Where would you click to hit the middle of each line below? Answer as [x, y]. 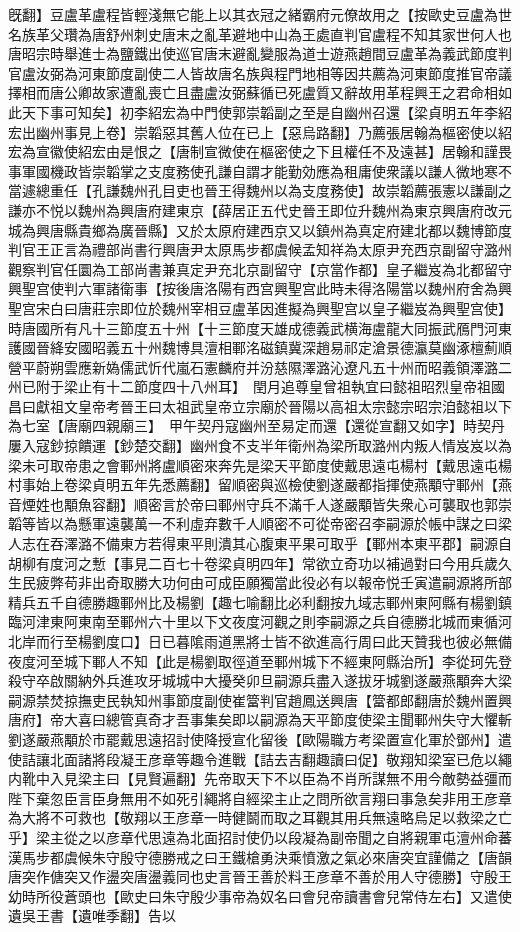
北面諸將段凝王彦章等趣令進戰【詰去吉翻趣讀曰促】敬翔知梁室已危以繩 [280, 758]
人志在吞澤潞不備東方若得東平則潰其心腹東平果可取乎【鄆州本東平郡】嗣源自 [260, 543]
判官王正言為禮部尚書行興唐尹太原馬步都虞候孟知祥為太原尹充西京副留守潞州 [260, 249]
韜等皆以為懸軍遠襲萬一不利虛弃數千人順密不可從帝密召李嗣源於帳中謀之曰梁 [260, 523]
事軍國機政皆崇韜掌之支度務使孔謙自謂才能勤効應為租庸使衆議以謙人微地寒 [253, 170]
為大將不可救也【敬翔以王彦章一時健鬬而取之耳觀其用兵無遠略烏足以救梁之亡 [260, 817]
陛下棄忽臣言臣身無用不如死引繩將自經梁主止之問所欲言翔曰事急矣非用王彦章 [260, 797]
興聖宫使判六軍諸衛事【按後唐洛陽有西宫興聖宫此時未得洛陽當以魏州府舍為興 [260, 288]
